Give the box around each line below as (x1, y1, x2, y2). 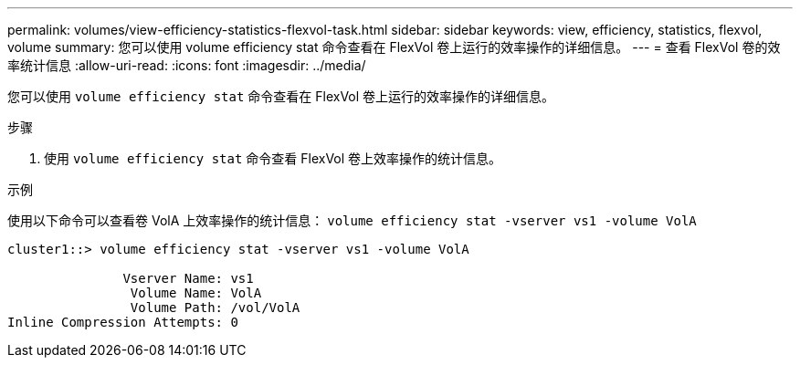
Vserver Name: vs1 (122, 271, 254, 286)
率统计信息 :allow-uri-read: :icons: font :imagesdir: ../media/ (7, 57, 366, 73)
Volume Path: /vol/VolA (130, 300, 300, 315)
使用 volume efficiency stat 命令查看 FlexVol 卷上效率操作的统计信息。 (44, 151, 502, 166)
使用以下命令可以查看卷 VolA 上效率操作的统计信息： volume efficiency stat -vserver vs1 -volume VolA (7, 213, 697, 228)
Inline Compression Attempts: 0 (7, 315, 238, 329)
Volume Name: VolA (130, 286, 262, 300)
